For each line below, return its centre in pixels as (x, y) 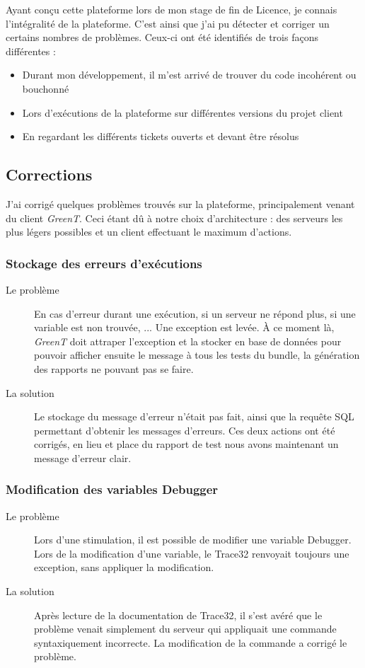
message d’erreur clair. (83, 457)
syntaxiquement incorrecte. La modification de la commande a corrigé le (191, 642)
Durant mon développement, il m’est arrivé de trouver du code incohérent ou (189, 75)
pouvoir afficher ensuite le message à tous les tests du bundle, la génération (197, 355)
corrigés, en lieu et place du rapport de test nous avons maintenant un (186, 444)
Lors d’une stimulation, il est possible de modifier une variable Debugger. (193, 540)
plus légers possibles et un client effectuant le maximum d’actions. (149, 232)
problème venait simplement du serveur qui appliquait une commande (185, 629)
